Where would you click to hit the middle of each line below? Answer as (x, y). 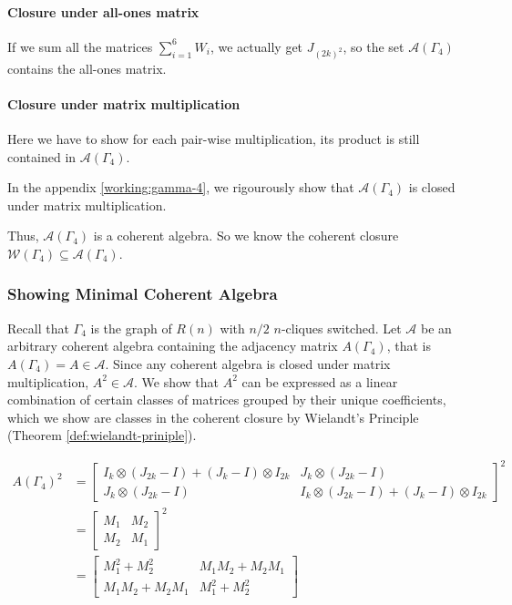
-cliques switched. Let (341, 328)
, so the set (374, 46)
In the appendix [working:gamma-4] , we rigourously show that (181, 187)
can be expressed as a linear (320, 381)
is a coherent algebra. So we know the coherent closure (246, 236)
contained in (42, 156)
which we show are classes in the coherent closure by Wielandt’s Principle (213, 417)
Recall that (38, 328)
